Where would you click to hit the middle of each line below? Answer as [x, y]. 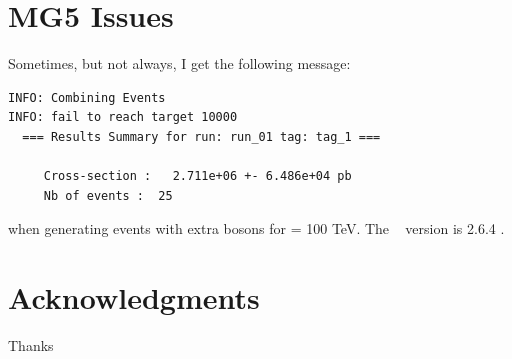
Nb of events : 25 [108, 195]
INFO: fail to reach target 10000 [123, 117]
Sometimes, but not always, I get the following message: [179, 63]
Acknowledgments [134, 297]
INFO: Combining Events [87, 97]
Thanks [31, 345]
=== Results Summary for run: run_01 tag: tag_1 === [201, 136]
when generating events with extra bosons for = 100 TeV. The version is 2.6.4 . [256, 228]
